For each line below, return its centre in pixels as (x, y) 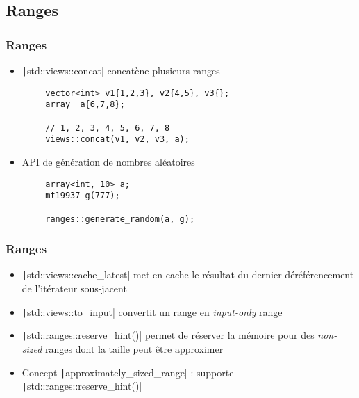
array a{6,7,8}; (85, 105)
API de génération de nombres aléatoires (108, 161)
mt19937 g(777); (83, 196)
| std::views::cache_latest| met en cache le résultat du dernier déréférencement (188, 274)
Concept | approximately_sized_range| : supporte (128, 372)
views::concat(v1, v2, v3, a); (117, 140)
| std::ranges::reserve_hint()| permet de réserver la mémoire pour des (168, 335)
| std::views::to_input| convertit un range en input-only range (152, 311)
